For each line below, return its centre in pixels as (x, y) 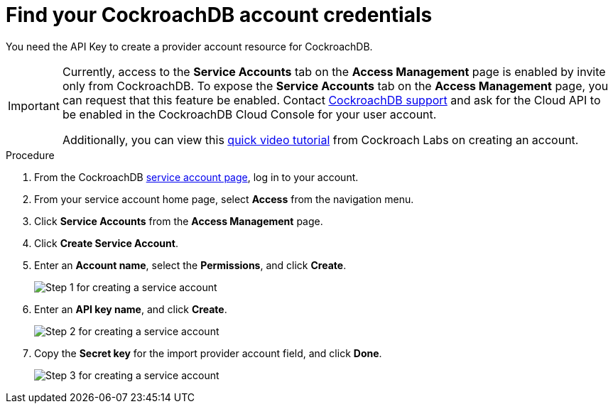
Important (34, 105)
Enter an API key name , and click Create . (131, 309)
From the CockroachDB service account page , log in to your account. (196, 177)
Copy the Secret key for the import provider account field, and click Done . (208, 353)
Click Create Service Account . (106, 243)
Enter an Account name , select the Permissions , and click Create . (190, 265)
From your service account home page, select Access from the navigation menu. (224, 199)
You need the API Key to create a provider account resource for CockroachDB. (189, 46)
